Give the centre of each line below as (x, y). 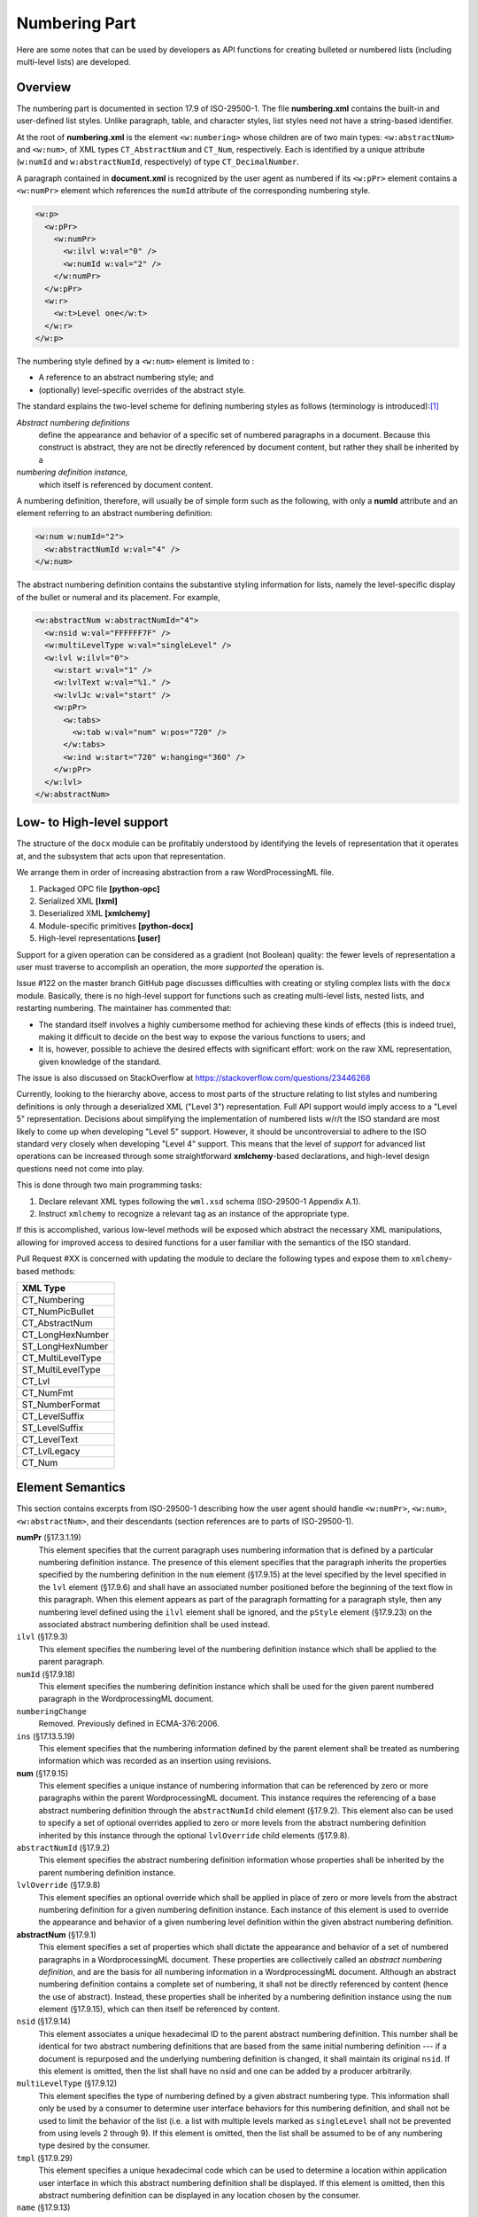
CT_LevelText (50, 1439)
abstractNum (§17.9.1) (56, 1934)
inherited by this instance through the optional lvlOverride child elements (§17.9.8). (194, 1835)
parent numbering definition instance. (107, 1872)
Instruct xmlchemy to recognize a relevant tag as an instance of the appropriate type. (194, 1214)
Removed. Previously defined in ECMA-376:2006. (129, 1724)
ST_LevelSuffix (53, 1428)
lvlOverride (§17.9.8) (58, 1885)
